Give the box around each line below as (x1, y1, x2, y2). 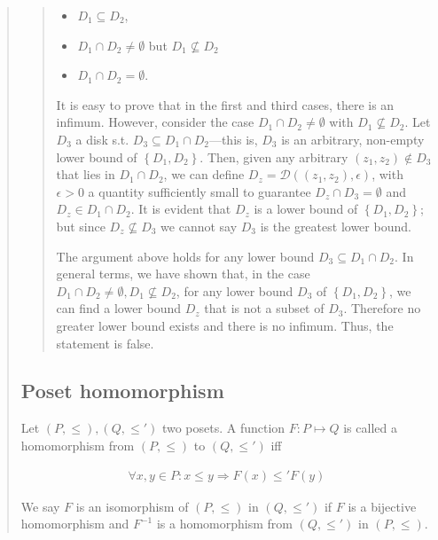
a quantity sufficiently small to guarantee (88, 182, 311, 200)
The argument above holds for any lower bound (56, 247, 315, 265)
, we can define (163, 165, 245, 184)
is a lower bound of (254, 200, 358, 218)
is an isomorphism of (75, 497, 189, 515)
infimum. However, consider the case (56, 113, 254, 131)
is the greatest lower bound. (260, 216, 411, 235)
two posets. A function (161, 419, 285, 437)
